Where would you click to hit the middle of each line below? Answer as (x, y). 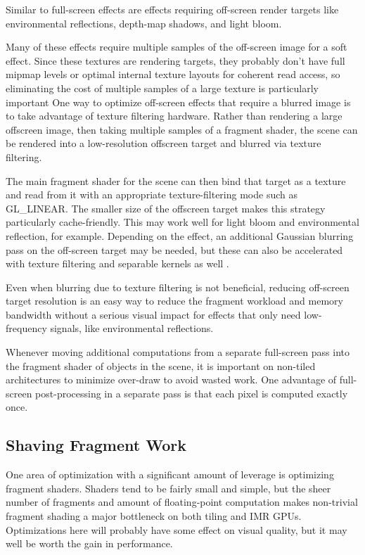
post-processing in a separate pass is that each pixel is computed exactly (192, 393)
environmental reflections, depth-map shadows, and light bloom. (144, 23)
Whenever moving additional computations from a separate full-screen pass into (178, 352)
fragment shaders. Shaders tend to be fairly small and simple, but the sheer (168, 488)
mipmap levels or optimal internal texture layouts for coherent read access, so (173, 74)
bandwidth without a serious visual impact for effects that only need (153, 314)
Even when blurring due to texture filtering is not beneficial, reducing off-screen (178, 287)
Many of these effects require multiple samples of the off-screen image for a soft (177, 47)
